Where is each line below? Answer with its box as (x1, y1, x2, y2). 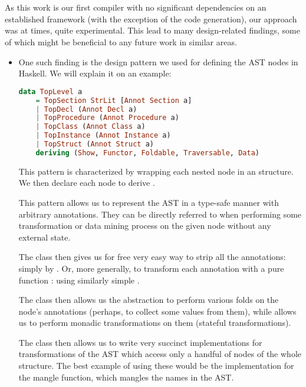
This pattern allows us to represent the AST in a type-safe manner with (18, 196, 279, 208)
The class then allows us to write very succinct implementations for (18, 336, 262, 348)
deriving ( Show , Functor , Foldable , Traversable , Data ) (35, 148, 259, 157)
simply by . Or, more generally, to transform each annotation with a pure (18, 262, 284, 274)
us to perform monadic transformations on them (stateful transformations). (18, 316, 291, 329)
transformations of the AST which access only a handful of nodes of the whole (18, 348, 301, 360)
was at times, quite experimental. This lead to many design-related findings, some (5, 24, 301, 36)
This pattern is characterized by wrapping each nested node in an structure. (18, 165, 294, 177)
